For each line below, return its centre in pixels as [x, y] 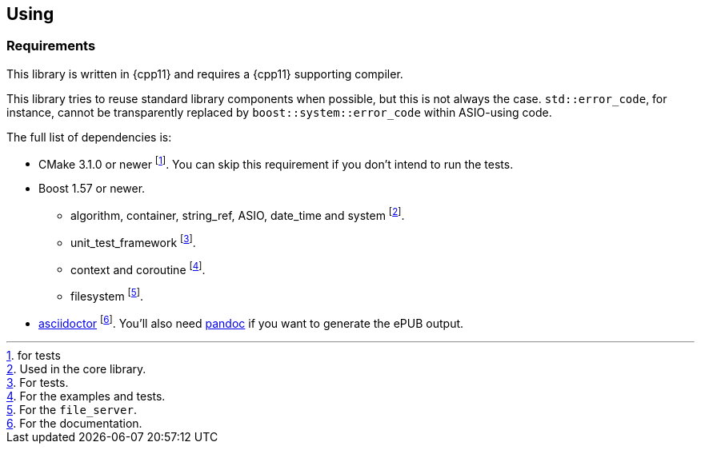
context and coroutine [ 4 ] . [138, 268]
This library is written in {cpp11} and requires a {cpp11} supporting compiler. [205, 74]
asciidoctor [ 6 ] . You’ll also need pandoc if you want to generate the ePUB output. [251, 322]
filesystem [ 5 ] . [107, 295]
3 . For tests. [38, 382]
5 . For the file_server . [72, 409]
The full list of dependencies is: [89, 137]
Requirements [51, 46]
